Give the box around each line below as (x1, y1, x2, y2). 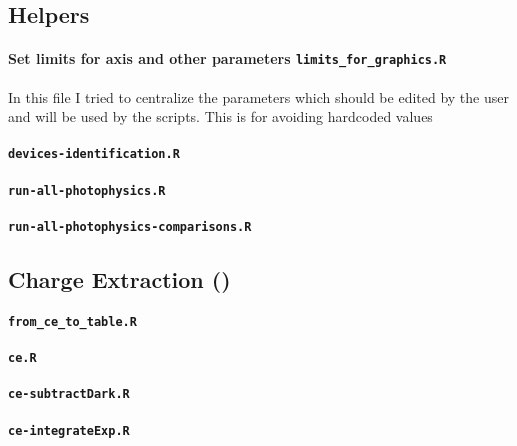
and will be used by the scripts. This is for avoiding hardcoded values (8, 106, 433, 127)
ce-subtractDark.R (8, 387, 130, 402)
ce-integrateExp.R (8, 423, 130, 438)
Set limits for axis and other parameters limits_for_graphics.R (8, 48, 447, 69)
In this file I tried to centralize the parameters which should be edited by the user (8, 86, 509, 107)
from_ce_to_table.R (8, 314, 137, 329)
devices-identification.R (8, 147, 180, 162)
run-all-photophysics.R (8, 183, 166, 198)
